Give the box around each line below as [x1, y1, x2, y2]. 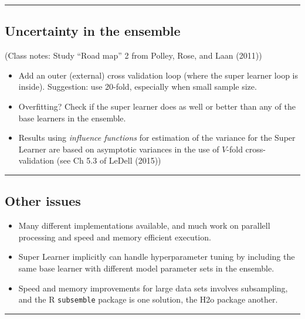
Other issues [5, 192, 81, 210]
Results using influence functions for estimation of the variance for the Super [18, 131, 296, 144]
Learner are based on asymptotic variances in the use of [18, 142, 219, 155]
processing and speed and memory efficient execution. [18, 230, 211, 243]
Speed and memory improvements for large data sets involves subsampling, [18, 281, 288, 294]
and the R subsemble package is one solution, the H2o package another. [18, 293, 278, 306]
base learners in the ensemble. [18, 111, 126, 124]
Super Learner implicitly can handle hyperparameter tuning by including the [18, 250, 295, 263]
